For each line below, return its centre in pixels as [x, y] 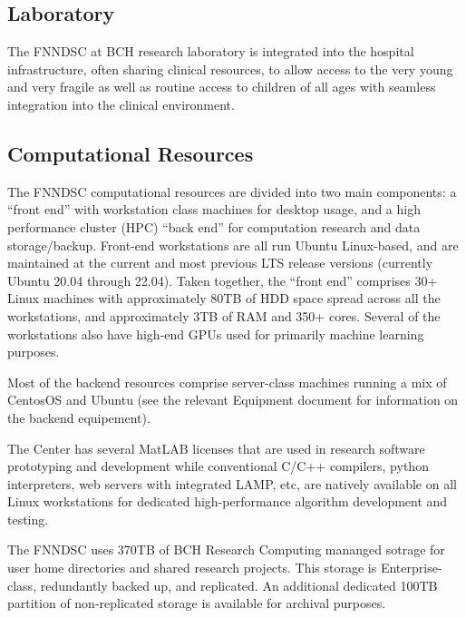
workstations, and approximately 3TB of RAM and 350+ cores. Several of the [224, 315]
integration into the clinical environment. [121, 104]
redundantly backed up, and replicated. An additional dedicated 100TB [239, 585]
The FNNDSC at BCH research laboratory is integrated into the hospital [211, 51]
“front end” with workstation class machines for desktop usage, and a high [214, 209]
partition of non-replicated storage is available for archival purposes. [197, 603]
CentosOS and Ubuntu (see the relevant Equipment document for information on [233, 400]
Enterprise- [411, 568]
